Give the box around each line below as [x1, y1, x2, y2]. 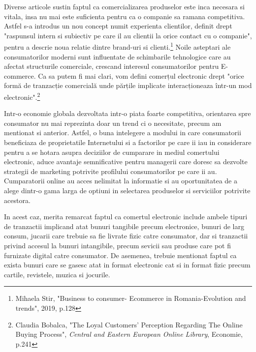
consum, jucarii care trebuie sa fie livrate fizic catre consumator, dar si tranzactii [4, 231, 248, 241]
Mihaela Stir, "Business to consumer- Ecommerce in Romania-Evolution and [15, 293, 246, 303]
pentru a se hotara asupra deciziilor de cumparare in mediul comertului [4, 147, 220, 157]
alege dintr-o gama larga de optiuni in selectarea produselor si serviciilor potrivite [4, 185, 251, 195]
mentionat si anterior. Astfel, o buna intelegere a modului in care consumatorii [4, 127, 241, 138]
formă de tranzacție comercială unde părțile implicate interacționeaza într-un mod [4, 80, 252, 90]
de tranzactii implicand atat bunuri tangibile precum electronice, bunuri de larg [4, 221, 244, 231]
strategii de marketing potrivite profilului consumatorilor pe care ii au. [4, 166, 217, 176]
